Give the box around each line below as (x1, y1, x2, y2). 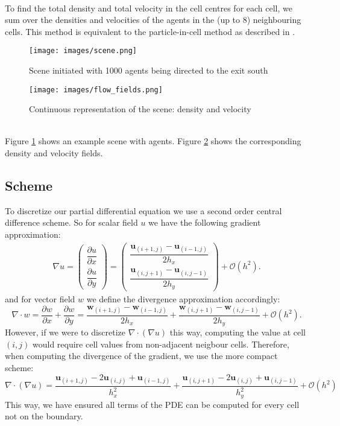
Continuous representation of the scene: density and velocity (29, 103, 251, 115)
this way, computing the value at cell (169, 326, 306, 339)
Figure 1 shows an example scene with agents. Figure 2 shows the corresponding (5, 135, 301, 147)
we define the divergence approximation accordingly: (86, 293, 280, 305)
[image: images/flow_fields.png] (29, 85, 163, 94)
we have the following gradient (148, 216, 261, 229)
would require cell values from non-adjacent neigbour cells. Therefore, (32, 337, 289, 350)
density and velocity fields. (5, 147, 103, 159)
